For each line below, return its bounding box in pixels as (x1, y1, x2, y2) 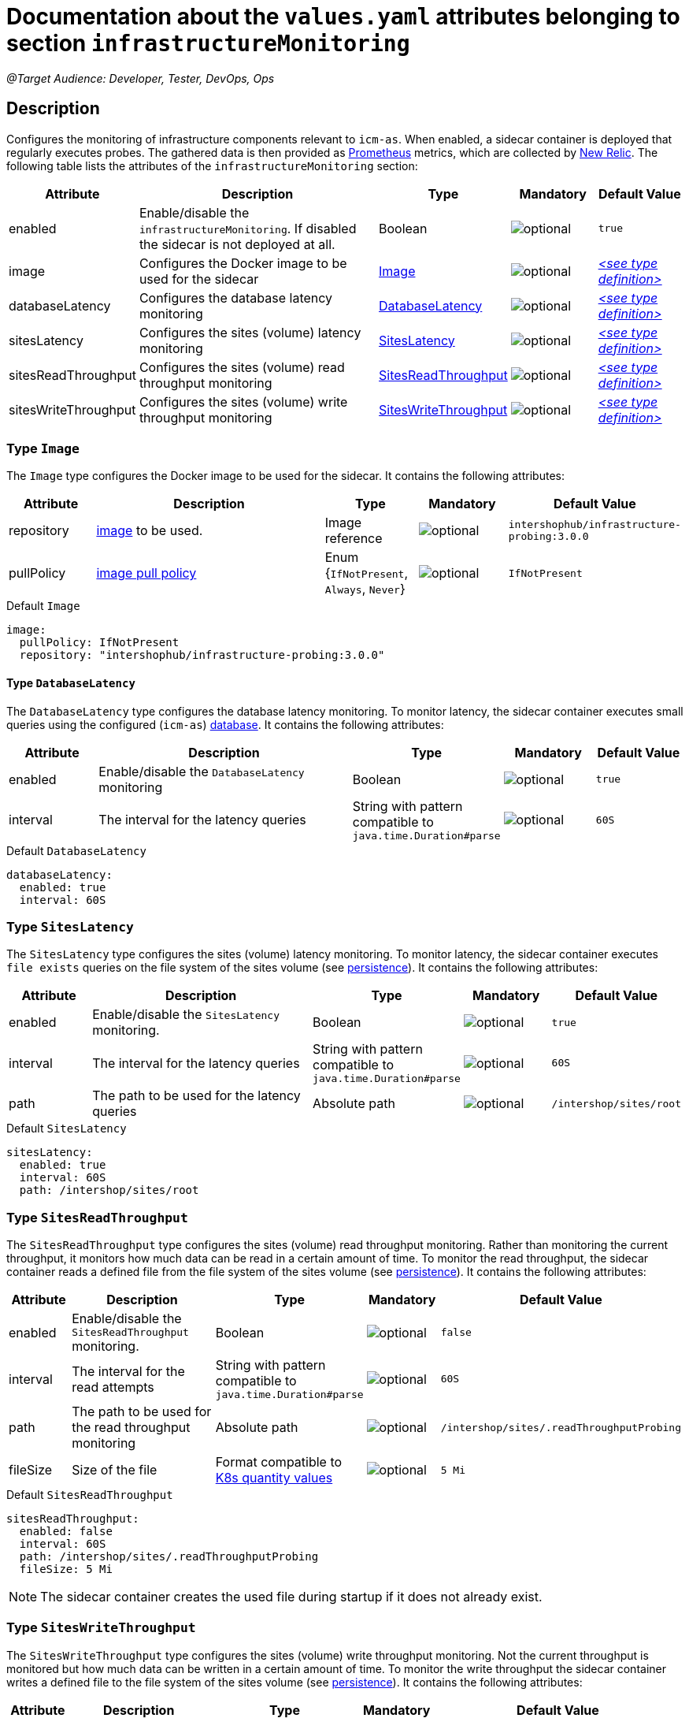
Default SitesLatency (6, 1121, 127, 1136)
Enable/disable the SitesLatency (92, 1006, 280, 1023)
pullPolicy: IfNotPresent (19, 636, 180, 649)
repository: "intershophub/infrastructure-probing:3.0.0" (19, 649, 385, 662)
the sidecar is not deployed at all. (139, 236, 335, 252)
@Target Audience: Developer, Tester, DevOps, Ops (6, 71, 275, 85)
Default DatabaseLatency (6, 843, 146, 857)
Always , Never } (324, 581, 406, 597)
